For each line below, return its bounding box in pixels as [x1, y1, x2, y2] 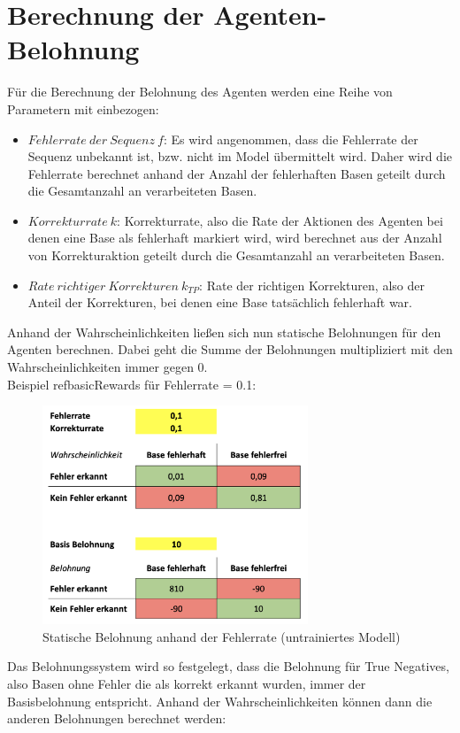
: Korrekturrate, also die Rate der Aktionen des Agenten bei [117, 211, 443, 229]
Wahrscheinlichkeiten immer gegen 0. [7, 358, 208, 376]
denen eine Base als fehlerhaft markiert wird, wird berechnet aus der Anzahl [27, 228, 442, 247]
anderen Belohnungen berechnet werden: [7, 709, 226, 728]
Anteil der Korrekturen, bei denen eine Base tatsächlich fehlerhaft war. [27, 293, 412, 312]
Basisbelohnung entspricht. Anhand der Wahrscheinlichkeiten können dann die [7, 691, 433, 710]
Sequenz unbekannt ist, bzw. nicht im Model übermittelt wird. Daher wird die [27, 147, 452, 166]
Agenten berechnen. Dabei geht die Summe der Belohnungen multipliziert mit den [7, 340, 453, 359]
